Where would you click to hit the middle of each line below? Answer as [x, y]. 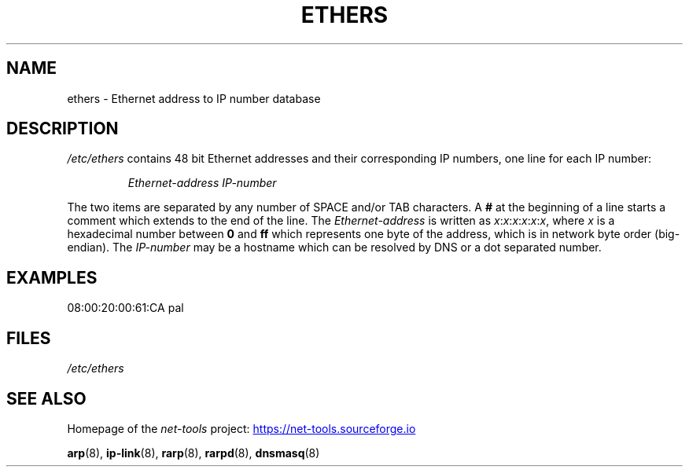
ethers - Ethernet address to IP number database [194, 98]
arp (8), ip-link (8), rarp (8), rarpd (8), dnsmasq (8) [193, 453]
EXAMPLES [52, 277]
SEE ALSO [46, 398]
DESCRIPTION [63, 129]
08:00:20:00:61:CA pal [125, 308]
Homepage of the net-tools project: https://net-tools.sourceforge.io [241, 428]
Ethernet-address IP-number [202, 183]
